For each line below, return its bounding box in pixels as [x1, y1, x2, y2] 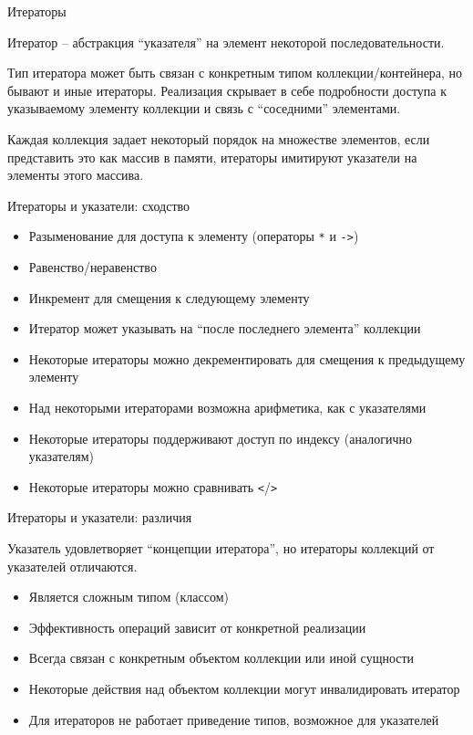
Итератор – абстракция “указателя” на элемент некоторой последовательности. [7, 32, 445, 51]
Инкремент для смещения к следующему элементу [28, 288, 310, 307]
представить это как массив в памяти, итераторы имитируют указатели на [7, 147, 417, 166]
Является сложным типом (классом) [28, 587, 230, 606]
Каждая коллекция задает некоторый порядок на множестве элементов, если [7, 129, 430, 148]
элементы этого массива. [7, 165, 144, 184]
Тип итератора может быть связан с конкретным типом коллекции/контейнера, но [7, 63, 463, 82]
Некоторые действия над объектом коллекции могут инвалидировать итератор [28, 678, 460, 698]
